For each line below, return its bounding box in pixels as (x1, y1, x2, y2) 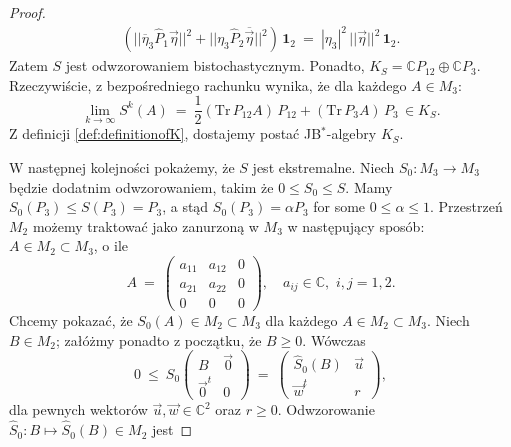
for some (313, 196, 366, 217)
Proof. (9, 2, 46, 22)
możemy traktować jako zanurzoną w (32, 215, 259, 236)
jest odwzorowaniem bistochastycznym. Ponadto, (65, 55, 365, 76)
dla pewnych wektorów (9, 399, 148, 420)
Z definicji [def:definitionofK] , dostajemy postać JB (9, 123, 322, 144)
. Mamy (345, 176, 393, 197)
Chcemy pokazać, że (9, 310, 133, 330)
